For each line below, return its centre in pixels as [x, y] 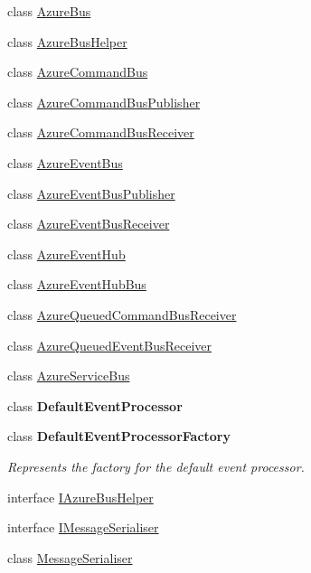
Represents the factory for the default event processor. [156, 466]
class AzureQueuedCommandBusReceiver [122, 314]
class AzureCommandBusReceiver [101, 132]
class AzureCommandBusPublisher [104, 102]
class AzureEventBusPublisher [91, 193]
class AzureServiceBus [69, 376]
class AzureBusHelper [67, 41]
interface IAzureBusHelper [80, 497]
